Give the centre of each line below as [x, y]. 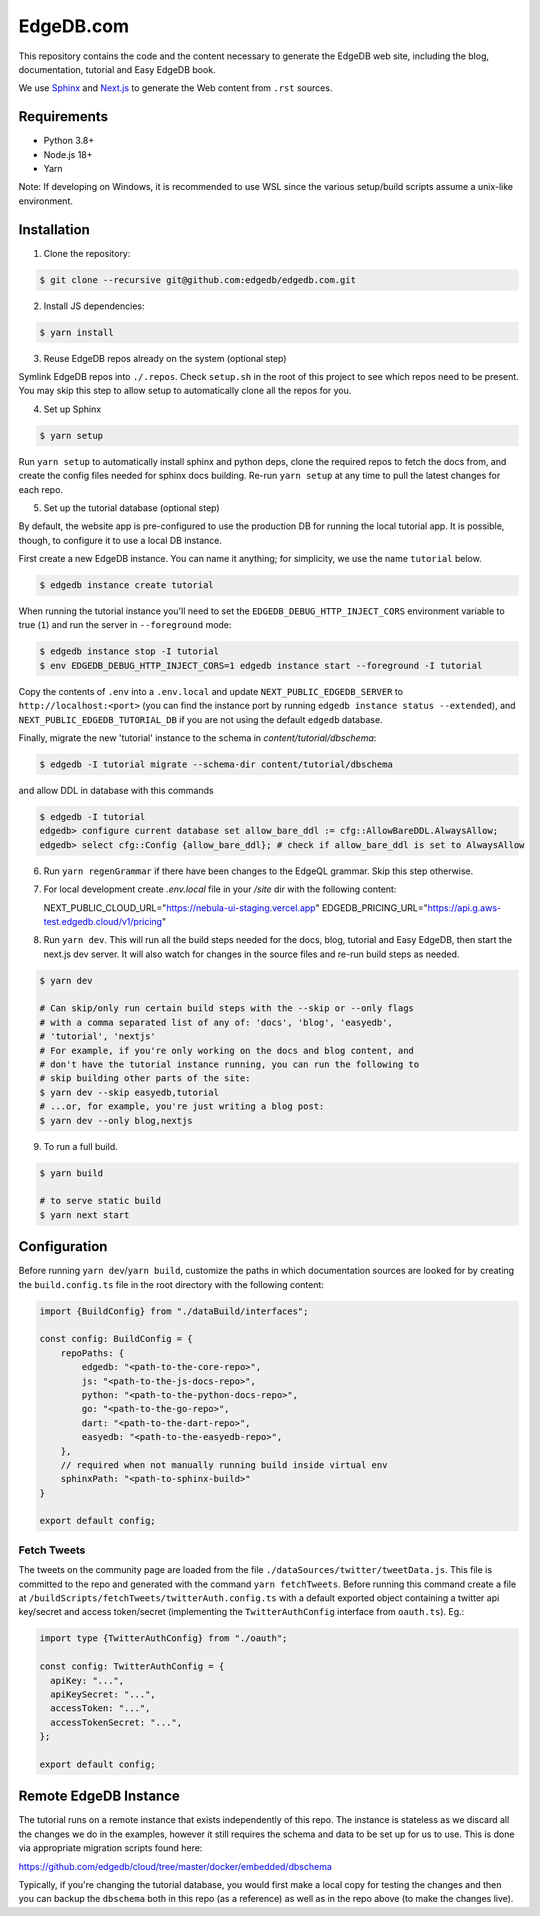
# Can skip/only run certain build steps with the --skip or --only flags [227, 1008]
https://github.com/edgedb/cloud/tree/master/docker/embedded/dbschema [175, 1866]
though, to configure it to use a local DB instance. [120, 540]
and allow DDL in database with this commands [116, 790]
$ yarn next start [84, 1214]
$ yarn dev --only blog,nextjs [116, 1120]
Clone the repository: [87, 253]
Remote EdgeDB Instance [99, 1796]
